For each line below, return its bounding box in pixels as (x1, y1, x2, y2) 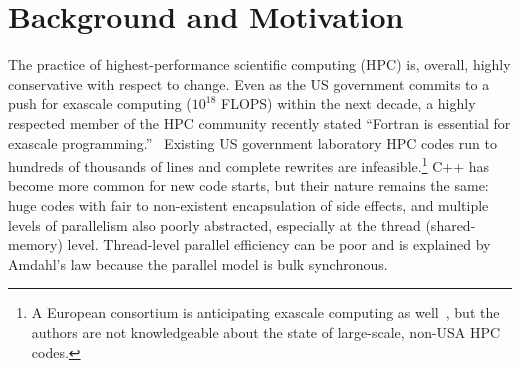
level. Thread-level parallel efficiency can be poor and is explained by (67, 234, 491, 255)
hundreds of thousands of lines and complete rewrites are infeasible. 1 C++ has (8, 153, 490, 176)
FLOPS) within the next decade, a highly (220, 93, 476, 114)
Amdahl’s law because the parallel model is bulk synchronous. (8, 253, 388, 274)
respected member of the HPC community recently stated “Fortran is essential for (8, 112, 511, 133)
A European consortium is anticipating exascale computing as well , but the (31, 302, 500, 323)
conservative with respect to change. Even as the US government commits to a (8, 73, 490, 94)
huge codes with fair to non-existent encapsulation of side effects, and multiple (8, 194, 489, 215)
